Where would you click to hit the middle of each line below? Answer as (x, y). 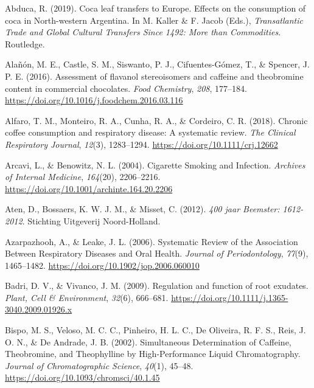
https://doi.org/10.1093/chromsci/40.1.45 (82, 377)
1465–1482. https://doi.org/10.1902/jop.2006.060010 (102, 265)
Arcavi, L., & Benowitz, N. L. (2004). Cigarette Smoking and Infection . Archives (155, 165)
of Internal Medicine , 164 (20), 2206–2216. (83, 177)
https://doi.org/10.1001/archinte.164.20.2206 (89, 188)
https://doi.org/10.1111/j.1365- (230, 297)
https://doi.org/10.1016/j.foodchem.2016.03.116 (94, 100)
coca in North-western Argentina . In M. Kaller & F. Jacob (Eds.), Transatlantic (154, 20)
